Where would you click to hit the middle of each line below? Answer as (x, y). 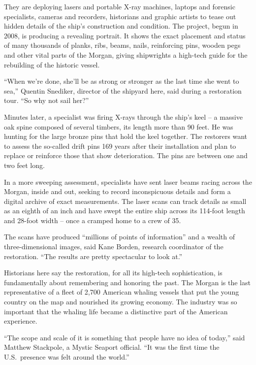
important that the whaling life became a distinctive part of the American (116, 311)
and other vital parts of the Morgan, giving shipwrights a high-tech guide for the (126, 54)
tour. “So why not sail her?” (47, 100)
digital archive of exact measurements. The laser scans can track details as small (125, 201)
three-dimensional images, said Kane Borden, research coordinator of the (114, 247)
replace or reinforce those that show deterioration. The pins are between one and (126, 155)
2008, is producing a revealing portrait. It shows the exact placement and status (125, 35)
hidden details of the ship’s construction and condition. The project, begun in (121, 26)
